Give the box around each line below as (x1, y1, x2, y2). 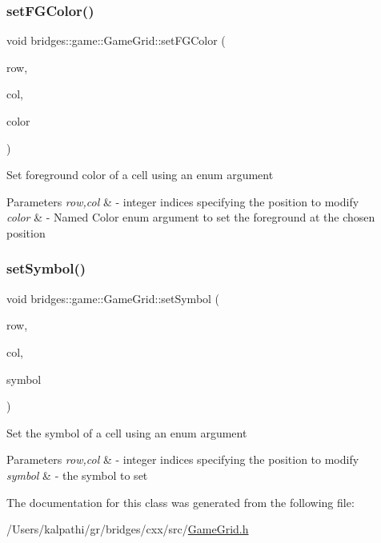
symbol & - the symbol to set (6, 466, 148, 483)
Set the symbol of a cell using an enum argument (6, 424, 247, 441)
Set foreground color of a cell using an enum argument (6, 166, 274, 183)
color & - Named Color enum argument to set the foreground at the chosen (6, 209, 375, 226)
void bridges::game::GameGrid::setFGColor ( (6, 32, 226, 49)
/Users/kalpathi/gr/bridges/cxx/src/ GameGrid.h (6, 521, 249, 537)
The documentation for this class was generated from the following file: (6, 493, 355, 510)
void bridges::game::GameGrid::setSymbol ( (6, 289, 220, 306)
